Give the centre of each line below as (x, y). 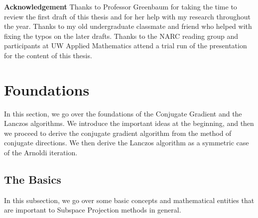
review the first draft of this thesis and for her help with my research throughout (127, 16)
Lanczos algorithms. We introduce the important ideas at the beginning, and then (129, 123)
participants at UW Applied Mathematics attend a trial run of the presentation (126, 46)
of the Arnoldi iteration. (41, 153)
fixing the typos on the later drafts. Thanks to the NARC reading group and (121, 36)
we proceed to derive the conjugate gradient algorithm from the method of (118, 133)
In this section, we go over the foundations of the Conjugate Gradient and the (123, 113)
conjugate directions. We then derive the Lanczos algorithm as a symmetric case (127, 143)
